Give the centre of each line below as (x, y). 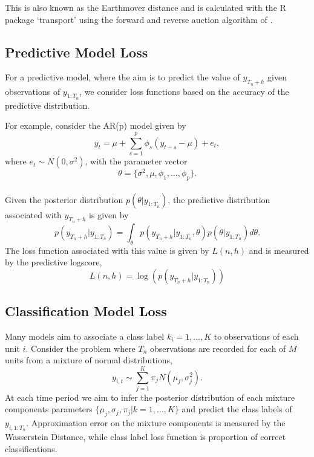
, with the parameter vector (136, 161)
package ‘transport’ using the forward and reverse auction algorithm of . (139, 19)
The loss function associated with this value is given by (107, 250)
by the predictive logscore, (54, 262)
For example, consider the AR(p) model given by (96, 125)
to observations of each (256, 336)
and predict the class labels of (237, 409)
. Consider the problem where (80, 348)
